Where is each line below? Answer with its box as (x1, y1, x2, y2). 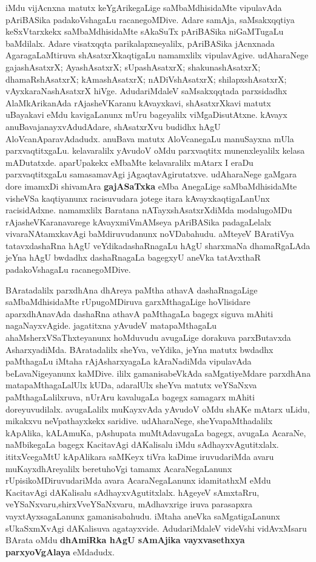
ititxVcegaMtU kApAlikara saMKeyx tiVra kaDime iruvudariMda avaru (5, 450, 274, 462)
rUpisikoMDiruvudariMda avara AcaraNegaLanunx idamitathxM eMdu (5, 474, 271, 487)
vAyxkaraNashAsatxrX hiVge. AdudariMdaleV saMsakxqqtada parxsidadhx (5, 84, 287, 97)
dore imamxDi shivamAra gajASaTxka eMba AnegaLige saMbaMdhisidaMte (5, 179, 297, 192)
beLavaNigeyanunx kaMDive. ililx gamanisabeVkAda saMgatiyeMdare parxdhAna (5, 366, 311, 379)
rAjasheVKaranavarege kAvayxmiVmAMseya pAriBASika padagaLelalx (5, 215, 272, 228)
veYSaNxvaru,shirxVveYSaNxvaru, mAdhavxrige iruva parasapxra (5, 498, 252, 510)
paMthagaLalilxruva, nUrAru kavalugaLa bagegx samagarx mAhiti (5, 391, 255, 403)
